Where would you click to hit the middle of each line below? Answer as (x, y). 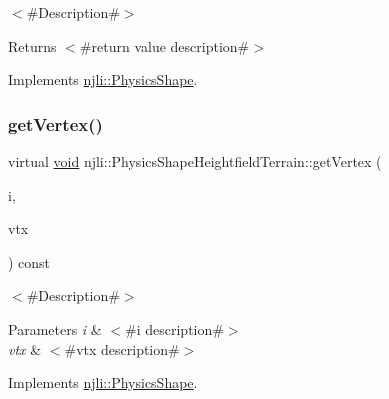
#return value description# (164, 45)
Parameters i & (55, 328)
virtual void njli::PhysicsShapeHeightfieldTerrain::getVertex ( (195, 161)
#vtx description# (122, 348)
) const (29, 261)
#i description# (174, 328)
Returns (32, 45)
